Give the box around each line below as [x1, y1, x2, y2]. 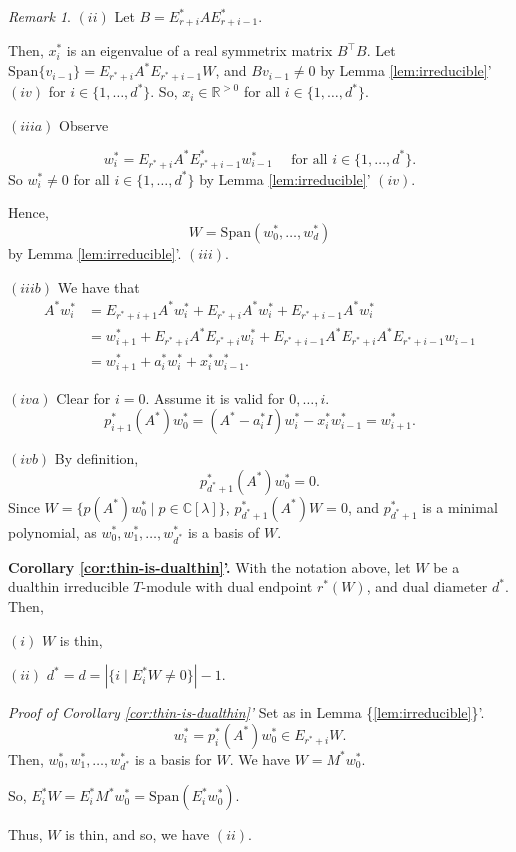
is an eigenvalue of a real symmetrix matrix [66, 40, 333, 61]
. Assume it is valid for [145, 387, 285, 408]
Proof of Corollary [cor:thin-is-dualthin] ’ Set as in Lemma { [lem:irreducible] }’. [8, 702, 485, 723]
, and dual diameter [366, 576, 488, 597]
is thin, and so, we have [65, 824, 210, 845]
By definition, [54, 448, 139, 469]
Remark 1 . [8, 6, 71, 26]
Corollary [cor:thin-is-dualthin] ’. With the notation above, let [8, 556, 411, 577]
